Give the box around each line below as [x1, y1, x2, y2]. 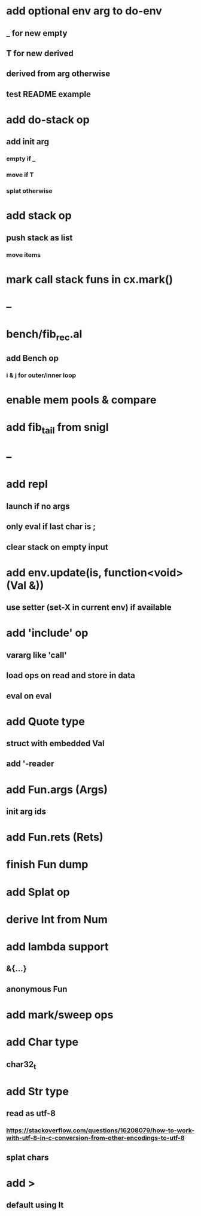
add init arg [6, 136, 50, 147]
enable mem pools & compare [6, 393, 157, 407]
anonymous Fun [6, 984, 68, 994]
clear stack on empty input [6, 542, 109, 552]
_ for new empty [6, 28, 68, 38]
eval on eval [6, 691, 52, 701]
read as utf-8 [6, 1108, 56, 1118]
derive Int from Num [6, 913, 108, 926]
